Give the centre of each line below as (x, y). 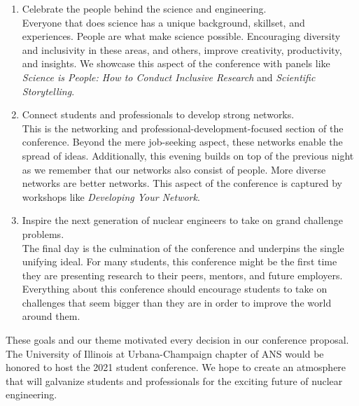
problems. (43, 233)
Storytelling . (48, 91)
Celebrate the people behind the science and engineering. (144, 8)
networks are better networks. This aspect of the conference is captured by (182, 183)
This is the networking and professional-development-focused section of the (183, 128)
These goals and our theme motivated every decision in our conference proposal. (177, 340)
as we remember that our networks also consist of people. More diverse (174, 169)
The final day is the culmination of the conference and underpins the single (183, 247)
